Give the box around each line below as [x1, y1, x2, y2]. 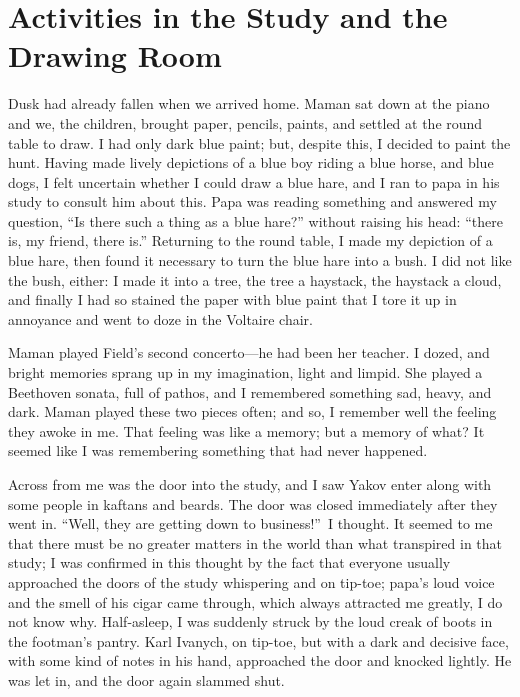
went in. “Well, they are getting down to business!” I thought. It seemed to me [8, 513, 493, 534]
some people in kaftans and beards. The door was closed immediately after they [8, 493, 498, 514]
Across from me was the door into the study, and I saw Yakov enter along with [8, 474, 492, 494]
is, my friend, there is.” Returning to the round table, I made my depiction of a [8, 230, 493, 251]
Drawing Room [8, 35, 222, 76]
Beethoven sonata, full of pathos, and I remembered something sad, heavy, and [8, 381, 492, 402]
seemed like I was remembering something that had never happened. [8, 440, 428, 461]
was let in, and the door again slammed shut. [8, 669, 285, 690]
